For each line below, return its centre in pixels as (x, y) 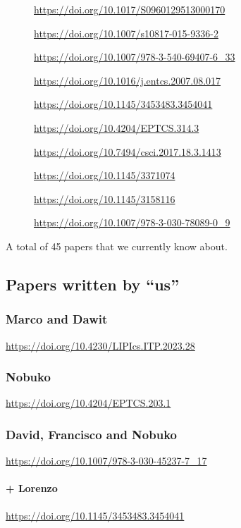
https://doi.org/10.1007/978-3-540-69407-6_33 (135, 57)
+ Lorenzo (32, 488)
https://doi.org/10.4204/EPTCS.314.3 (117, 127)
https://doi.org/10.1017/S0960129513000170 (130, 9)
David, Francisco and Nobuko (91, 434)
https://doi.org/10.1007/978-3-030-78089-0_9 (132, 222)
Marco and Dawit (57, 319)
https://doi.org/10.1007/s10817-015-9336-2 (126, 33)
